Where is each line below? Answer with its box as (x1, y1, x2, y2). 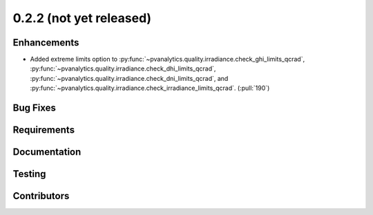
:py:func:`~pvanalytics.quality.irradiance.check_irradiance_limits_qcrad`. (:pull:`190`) (30, 84, 270, 93)
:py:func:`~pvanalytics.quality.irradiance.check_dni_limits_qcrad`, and (30, 74, 229, 82)
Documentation (12, 146, 82, 158)
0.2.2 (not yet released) (12, 10, 152, 26)
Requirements (12, 124, 75, 136)
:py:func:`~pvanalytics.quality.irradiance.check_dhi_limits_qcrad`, (30, 64, 216, 73)
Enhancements (12, 37, 79, 48)
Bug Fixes (12, 102, 57, 114)
